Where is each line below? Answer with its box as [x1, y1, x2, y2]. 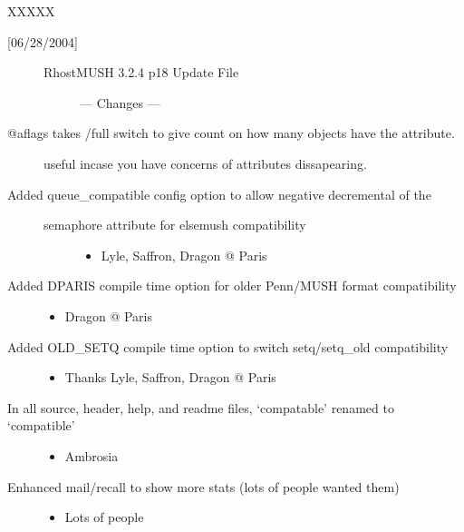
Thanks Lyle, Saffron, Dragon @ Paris [64, 368, 276, 387]
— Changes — [80, 93, 160, 112]
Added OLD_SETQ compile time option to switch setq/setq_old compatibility [7, 337, 449, 356]
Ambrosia [64, 446, 119, 465]
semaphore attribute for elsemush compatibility [43, 215, 306, 234]
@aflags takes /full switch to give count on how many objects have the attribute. [7, 123, 455, 143]
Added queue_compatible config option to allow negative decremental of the [7, 184, 431, 203]
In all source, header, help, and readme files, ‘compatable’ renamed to [7, 398, 394, 417]
